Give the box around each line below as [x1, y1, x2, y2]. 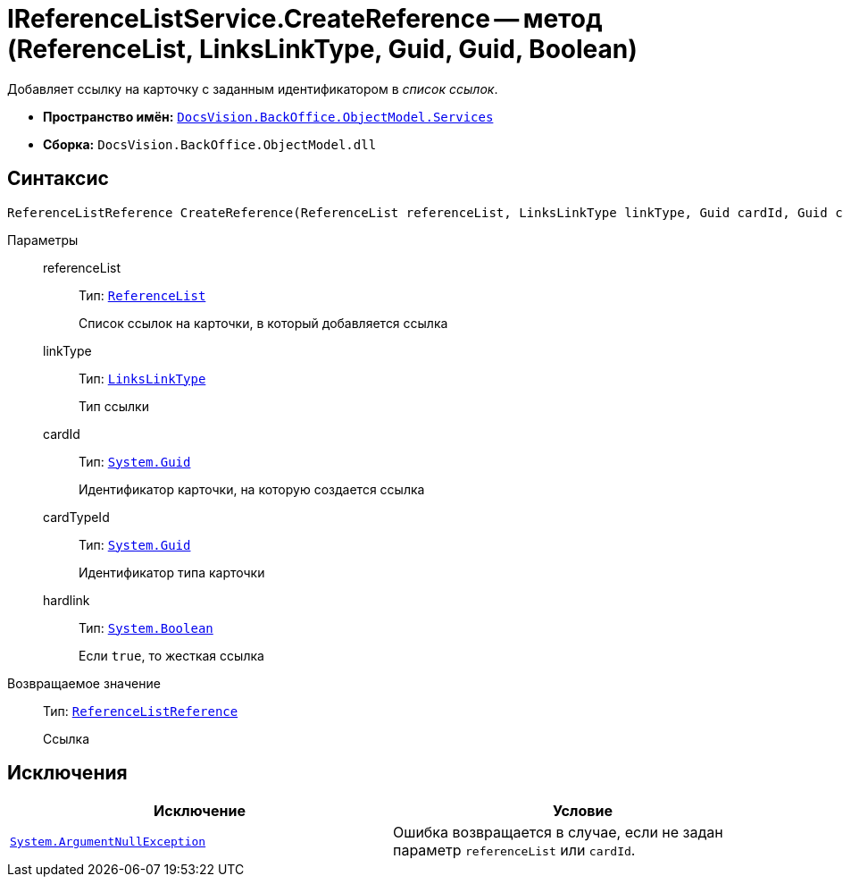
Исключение [154, 802, 246, 821]
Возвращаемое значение [7, 675, 161, 691]
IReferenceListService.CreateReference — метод [7, 4, 603, 34]
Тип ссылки [79, 398, 149, 414]
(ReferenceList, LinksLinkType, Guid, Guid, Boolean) [7, 34, 638, 64]
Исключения [7, 762, 128, 785]
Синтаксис [7, 167, 109, 190]
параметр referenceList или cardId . [393, 841, 636, 860]
